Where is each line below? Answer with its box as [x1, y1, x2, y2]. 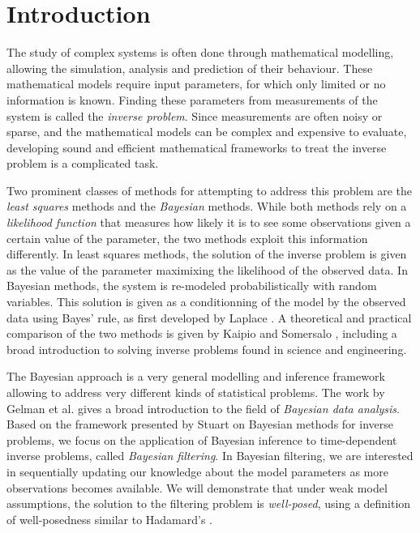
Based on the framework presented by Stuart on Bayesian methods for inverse [6, 416, 393, 433]
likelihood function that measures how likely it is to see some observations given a [6, 214, 411, 231]
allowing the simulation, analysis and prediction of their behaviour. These [6, 59, 373, 76]
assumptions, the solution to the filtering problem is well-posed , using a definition [6, 495, 411, 512]
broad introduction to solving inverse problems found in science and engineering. [6, 340, 407, 357]
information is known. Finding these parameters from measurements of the [6, 91, 378, 108]
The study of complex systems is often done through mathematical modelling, [6, 44, 394, 61]
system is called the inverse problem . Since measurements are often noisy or [6, 107, 383, 124]
